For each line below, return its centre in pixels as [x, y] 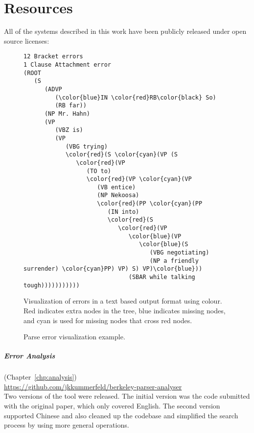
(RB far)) [71, 106]
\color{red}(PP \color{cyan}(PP [150, 204]
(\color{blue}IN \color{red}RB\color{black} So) [136, 97]
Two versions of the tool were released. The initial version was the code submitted [127, 396]
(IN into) [123, 212]
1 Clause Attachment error [67, 64]
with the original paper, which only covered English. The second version [112, 406]
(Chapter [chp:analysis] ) [40, 377]
